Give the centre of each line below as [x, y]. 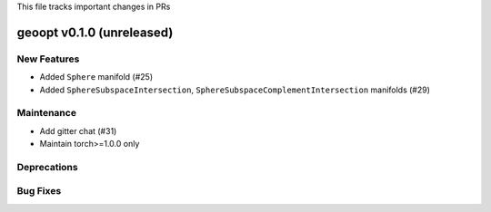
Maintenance [47, 113]
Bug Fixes [39, 191]
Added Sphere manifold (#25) [96, 77]
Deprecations [47, 167]
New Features [48, 59]
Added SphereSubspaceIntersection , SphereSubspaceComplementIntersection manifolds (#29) [235, 90]
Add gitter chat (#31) [78, 130]
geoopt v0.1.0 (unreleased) [95, 32]
